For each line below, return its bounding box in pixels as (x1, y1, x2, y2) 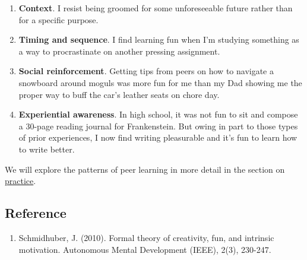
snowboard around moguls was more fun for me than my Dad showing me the (18, 76, 302, 88)
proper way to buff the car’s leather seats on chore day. (18, 88, 220, 100)
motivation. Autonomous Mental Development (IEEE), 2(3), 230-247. (18, 243, 271, 255)
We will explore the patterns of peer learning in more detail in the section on (5, 163, 285, 175)
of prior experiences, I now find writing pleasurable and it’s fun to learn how (18, 131, 297, 144)
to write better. (18, 142, 75, 155)
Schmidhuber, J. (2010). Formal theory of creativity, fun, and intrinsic (18, 231, 274, 243)
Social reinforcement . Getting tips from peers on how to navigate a (18, 65, 274, 77)
